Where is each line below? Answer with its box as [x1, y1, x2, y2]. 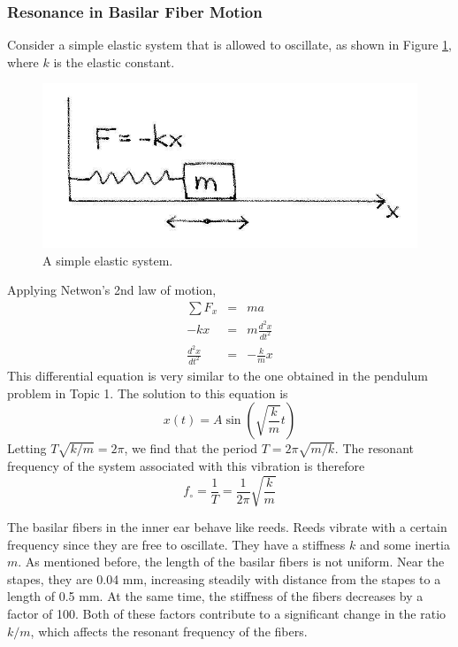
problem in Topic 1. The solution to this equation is [7, 383, 288, 402]
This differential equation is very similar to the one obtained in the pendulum [7, 366, 428, 384]
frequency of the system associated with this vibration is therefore [7, 456, 365, 474]
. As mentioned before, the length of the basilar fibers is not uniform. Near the [18, 552, 445, 571]
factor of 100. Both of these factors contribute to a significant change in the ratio [7, 605, 447, 623]
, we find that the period [124, 439, 257, 458]
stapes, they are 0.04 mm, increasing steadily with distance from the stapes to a [7, 569, 441, 588]
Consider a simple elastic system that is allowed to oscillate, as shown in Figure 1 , [7, 35, 452, 54]
